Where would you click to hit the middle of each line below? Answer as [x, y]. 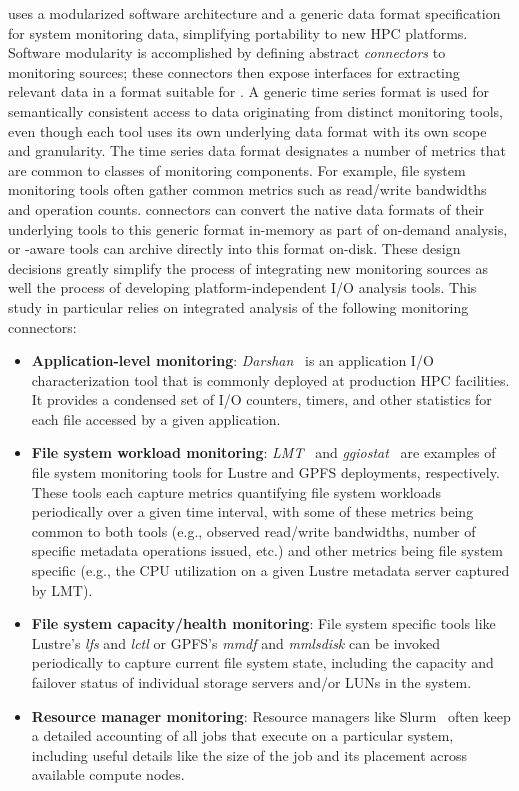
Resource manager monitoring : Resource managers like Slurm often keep [271, 715]
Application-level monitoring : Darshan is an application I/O [232, 360]
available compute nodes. [108, 774]
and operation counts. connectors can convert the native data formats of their [246, 208]
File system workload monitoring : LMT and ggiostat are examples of [263, 452]
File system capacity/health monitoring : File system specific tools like [263, 623]
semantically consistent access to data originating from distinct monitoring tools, [255, 110]
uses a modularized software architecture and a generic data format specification [254, 13]
